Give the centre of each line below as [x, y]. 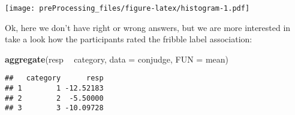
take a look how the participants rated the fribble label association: [129, 39]
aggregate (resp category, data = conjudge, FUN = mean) [117, 59]
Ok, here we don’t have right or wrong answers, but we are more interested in [148, 27]
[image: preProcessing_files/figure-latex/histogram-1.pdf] [127, 8]
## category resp [54, 78]
